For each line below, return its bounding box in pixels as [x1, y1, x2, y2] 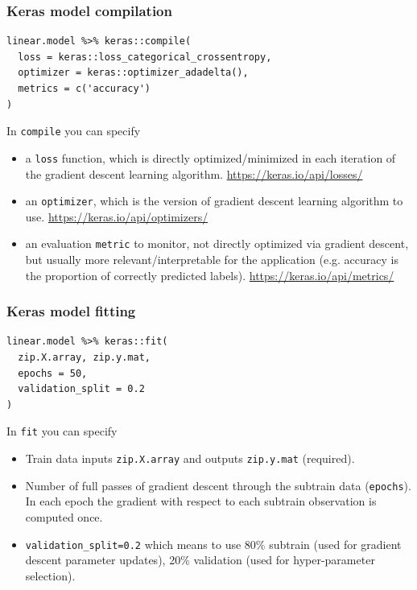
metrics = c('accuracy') [18, 83, 151, 94]
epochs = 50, [18, 367, 88, 379]
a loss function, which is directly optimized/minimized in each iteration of [25, 149, 396, 166]
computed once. [25, 508, 103, 525]
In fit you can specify [6, 423, 118, 439]
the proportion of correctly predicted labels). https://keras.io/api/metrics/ [25, 266, 394, 283]
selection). [25, 567, 76, 584]
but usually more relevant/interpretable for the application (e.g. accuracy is [25, 251, 398, 267]
